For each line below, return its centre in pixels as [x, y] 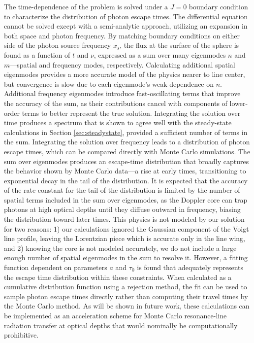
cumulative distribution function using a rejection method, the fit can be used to [126, 287]
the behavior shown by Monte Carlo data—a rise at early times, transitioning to [125, 171]
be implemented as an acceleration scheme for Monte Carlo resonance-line [115, 315]
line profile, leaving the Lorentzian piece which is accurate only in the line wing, [125, 238]
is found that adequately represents [190, 267]
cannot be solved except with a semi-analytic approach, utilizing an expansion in [126, 26]
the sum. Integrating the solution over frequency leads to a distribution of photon [127, 142]
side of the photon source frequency [58, 45]
